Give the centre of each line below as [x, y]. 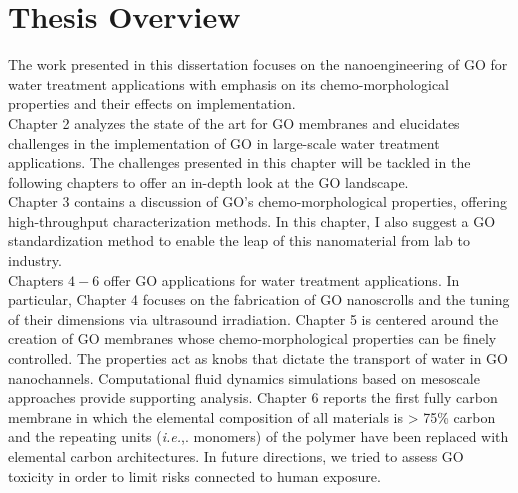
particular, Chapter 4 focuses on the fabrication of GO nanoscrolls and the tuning [259, 299]
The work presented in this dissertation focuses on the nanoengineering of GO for [258, 64]
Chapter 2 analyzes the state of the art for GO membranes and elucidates [234, 122]
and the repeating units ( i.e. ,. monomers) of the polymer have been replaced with [258, 436]
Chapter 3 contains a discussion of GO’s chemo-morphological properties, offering [257, 201]
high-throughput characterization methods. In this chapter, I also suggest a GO [252, 220]
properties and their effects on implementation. [152, 103]
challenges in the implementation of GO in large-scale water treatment [224, 142]
